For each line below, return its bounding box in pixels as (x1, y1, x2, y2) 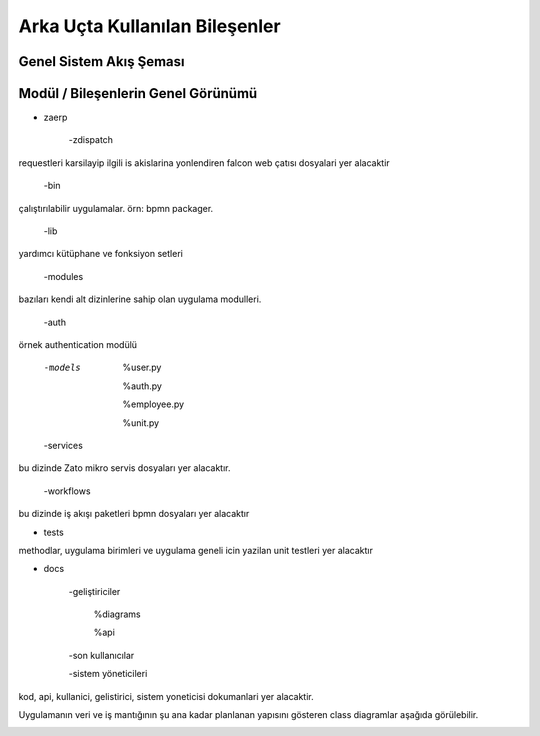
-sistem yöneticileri (68, 668, 148, 680)
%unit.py (122, 416, 160, 429)
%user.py (122, 361, 162, 374)
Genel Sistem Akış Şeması (18, 53, 185, 70)
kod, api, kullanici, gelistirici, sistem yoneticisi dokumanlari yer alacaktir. (18, 690, 314, 702)
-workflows (43, 485, 91, 497)
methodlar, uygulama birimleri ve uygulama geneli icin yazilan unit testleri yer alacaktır (18, 544, 374, 556)
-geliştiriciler (68, 585, 121, 597)
